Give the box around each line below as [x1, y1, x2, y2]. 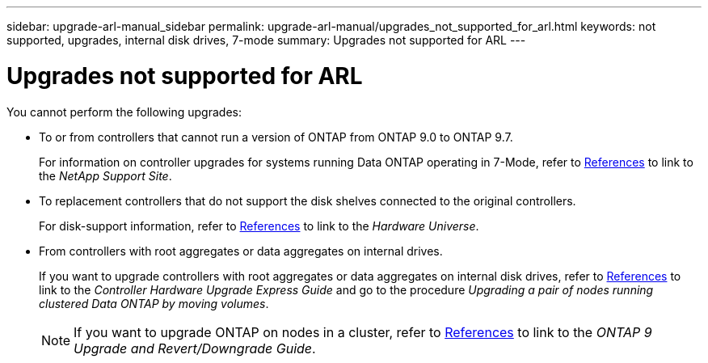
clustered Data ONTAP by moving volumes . [39, 296, 269, 310]
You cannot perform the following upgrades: [6, 104, 242, 119]
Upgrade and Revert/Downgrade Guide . [74, 340, 316, 357]
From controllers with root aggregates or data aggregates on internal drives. [39, 243, 443, 258]
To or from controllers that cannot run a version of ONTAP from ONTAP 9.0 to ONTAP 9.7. [39, 129, 513, 144]
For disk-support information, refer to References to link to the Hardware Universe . [39, 218, 479, 233]
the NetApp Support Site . [39, 168, 172, 183]
